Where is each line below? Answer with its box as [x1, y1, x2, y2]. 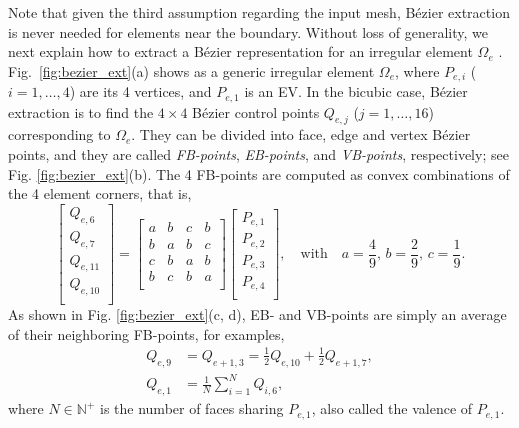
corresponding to [8, 124, 111, 145]
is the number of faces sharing [100, 398, 284, 419]
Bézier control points [192, 101, 320, 122]
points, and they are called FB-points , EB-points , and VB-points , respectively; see [8, 144, 509, 165]
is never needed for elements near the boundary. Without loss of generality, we [8, 21, 489, 42]
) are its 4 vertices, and [69, 81, 212, 102]
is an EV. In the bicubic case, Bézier [244, 81, 468, 102]
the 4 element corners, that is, [8, 183, 192, 204]
